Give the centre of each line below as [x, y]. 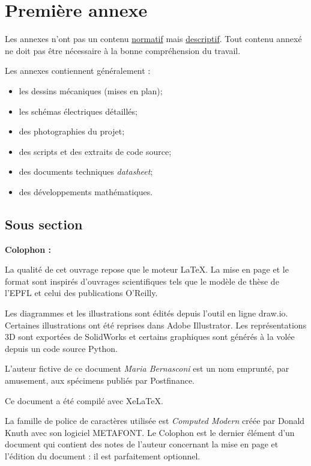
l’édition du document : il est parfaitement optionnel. [103, 455]
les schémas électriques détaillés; [78, 111]
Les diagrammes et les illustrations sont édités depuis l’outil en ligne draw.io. [146, 313]
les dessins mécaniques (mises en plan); [91, 90]
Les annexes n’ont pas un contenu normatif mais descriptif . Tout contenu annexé [153, 39]
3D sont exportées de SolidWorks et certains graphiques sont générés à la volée [150, 337]
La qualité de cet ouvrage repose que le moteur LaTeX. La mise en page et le [147, 269]
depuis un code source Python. [61, 348]
